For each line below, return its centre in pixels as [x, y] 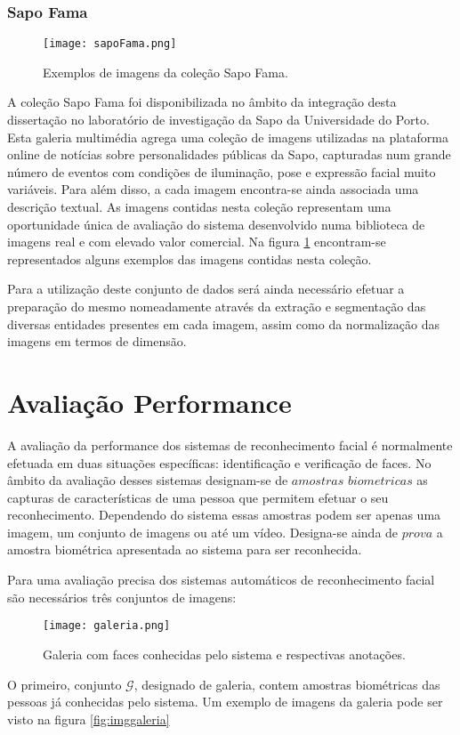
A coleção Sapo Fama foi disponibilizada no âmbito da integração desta [202, 102]
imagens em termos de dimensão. [97, 341]
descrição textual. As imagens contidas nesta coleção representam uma [199, 207]
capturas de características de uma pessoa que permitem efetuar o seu [198, 497]
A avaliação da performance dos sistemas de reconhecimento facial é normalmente [230, 444]
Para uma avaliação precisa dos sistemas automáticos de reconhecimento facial [221, 580]
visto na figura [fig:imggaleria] [89, 719]
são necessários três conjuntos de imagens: [122, 597]
